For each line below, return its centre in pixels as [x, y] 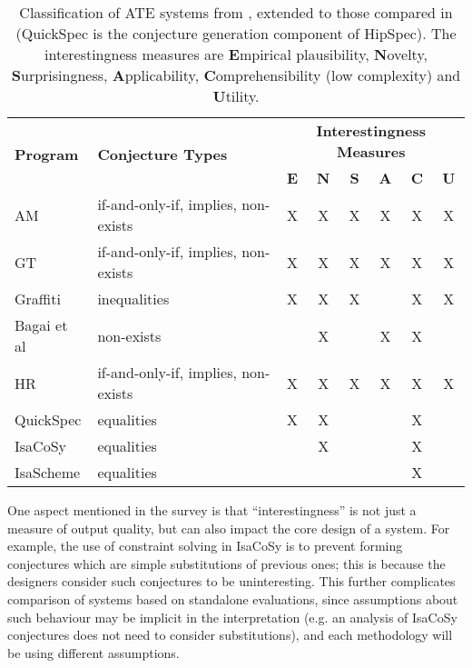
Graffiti [38, 299]
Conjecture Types [162, 154]
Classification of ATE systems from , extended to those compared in [236, 12]
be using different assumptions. [93, 652]
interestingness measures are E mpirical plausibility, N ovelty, [236, 54]
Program [47, 154]
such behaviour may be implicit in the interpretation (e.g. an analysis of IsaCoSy [232, 617]
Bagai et [41, 325]
